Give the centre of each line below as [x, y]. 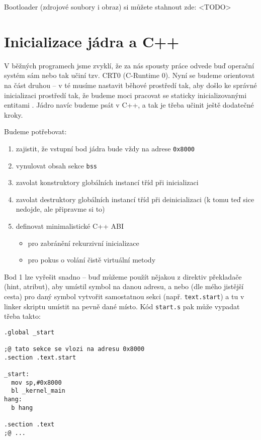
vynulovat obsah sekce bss [57, 165]
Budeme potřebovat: [35, 131]
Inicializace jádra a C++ [92, 41]
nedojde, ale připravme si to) [60, 209]
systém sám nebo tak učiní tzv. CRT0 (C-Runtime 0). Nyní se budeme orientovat [129, 75]
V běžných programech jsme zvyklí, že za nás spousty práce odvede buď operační [129, 65]
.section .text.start [40, 357]
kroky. [14, 114]
